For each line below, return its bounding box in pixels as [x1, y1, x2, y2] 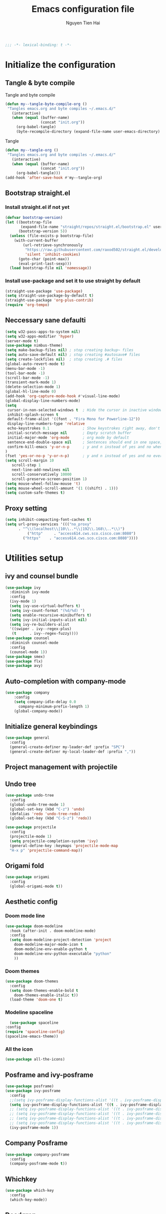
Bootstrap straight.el [5, 189, 71, 198]
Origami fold [5, 861, 44, 870]
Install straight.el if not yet [5, 204, 70, 211]
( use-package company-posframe [5, 1152, 70, 1157]
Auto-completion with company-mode [5, 677, 126, 685]
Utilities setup [5, 552, 64, 563]
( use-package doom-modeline [5, 923, 63, 929]
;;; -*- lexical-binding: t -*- [5, 42, 72, 48]
